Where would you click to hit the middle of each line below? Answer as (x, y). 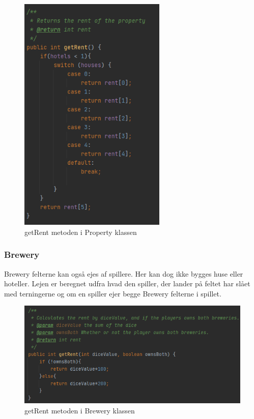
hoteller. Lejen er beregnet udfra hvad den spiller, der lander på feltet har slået (127, 283)
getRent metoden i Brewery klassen (80, 410)
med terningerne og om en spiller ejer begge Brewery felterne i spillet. (113, 293)
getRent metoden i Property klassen (81, 232)
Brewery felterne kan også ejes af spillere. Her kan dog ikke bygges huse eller (124, 273)
